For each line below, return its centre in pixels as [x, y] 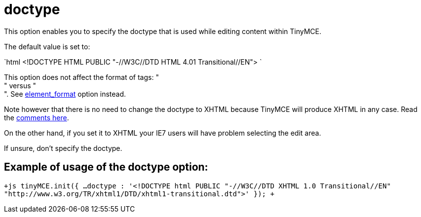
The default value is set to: [47, 46]
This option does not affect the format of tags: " [81, 77]
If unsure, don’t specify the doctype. [63, 148]
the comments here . [37, 117]
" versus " [20, 85]
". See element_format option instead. [65, 94]
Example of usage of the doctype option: [106, 167]
